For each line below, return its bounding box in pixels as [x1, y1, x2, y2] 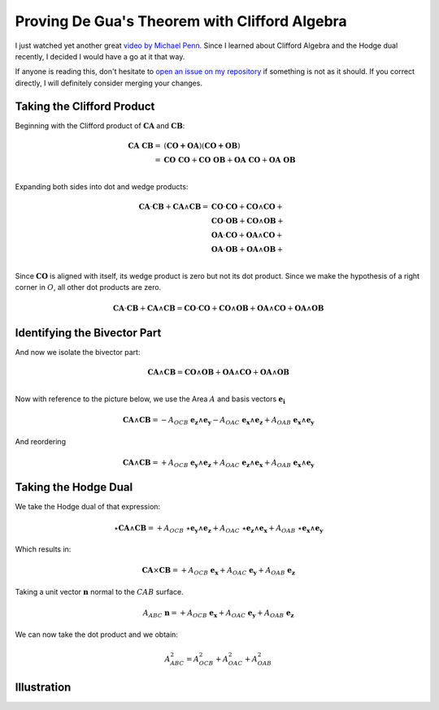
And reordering [15, 437, 67, 446]
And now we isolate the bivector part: [15, 348, 141, 357]
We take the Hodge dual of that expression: [15, 502, 161, 512]
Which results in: [15, 544, 72, 554]
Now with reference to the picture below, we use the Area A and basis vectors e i [15, 394, 286, 406]
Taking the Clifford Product [15, 99, 155, 113]
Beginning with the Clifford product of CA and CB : [15, 120, 185, 130]
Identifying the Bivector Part [15, 326, 162, 340]
